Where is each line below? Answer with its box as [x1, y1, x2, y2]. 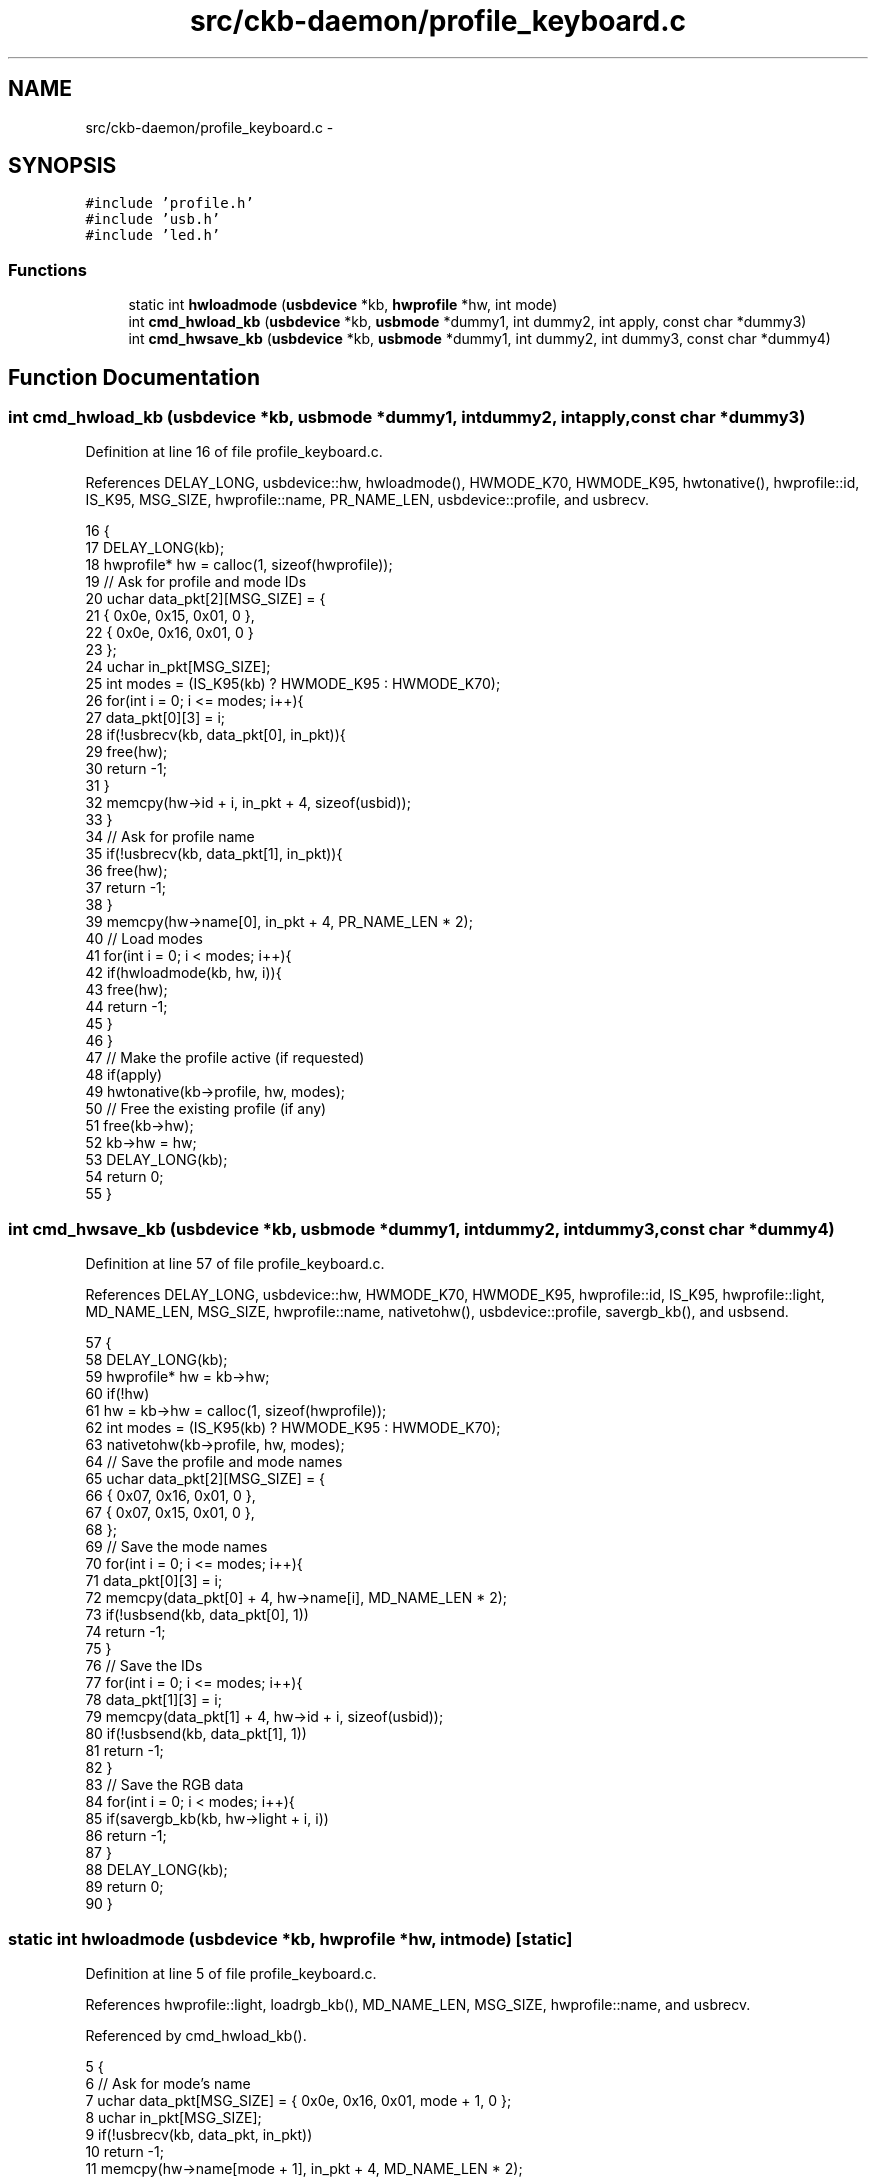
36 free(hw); [85, 862, 168, 880]
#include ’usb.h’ [85, 211, 221, 228]
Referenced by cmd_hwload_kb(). [85, 2026, 307, 2044]
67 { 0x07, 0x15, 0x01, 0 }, [85, 1504, 255, 1522]
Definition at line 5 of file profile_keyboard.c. [85, 1964, 377, 1982]
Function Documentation [8, 364, 260, 390]
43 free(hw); [85, 981, 168, 999]
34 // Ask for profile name [85, 828, 255, 846]
